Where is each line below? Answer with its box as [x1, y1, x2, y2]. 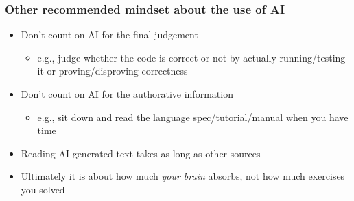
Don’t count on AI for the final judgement [21, 27, 198, 42]
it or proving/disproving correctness [37, 64, 188, 78]
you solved [21, 182, 65, 196]
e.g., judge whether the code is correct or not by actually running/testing [37, 50, 346, 64]
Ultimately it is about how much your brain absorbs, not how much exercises [21, 169, 345, 183]
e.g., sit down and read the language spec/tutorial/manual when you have [37, 109, 349, 124]
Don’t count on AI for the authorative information [21, 87, 233, 100]
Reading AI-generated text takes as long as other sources [21, 146, 261, 160]
